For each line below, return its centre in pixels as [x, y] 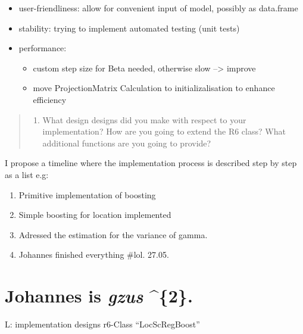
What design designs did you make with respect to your [144, 119]
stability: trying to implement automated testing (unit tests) [129, 28]
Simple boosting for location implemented [95, 215]
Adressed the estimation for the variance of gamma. [113, 234]
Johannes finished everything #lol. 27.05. [94, 255]
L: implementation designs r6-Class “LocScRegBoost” [102, 324]
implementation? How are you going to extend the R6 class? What [164, 131]
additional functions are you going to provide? [127, 143]
